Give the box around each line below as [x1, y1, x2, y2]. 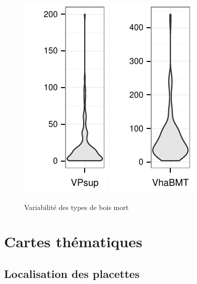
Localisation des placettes [4, 265, 140, 281]
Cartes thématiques [4, 231, 143, 252]
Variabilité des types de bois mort [24, 201, 129, 212]
